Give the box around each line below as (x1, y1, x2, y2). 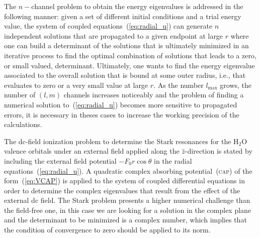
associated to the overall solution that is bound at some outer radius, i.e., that (4, 70, 246, 80)
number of (4, 89, 36, 100)
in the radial (154, 155, 192, 166)
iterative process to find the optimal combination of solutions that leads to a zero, (4, 50, 256, 60)
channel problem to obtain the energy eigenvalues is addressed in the (31, 1, 243, 11)
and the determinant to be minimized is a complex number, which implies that (4, 214, 247, 225)
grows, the (220, 79, 252, 90)
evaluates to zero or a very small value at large (4, 79, 148, 90)
